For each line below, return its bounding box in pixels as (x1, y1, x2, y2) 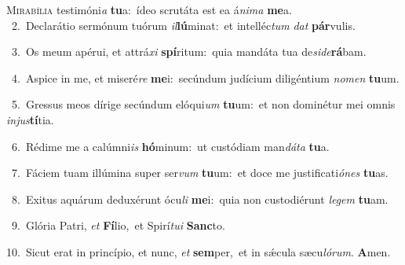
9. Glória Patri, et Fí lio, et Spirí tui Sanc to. (11, 217, 225, 234)
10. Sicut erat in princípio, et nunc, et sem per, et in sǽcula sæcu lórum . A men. (6, 243, 391, 259)
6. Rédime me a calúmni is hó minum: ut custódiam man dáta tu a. (11, 138, 330, 154)
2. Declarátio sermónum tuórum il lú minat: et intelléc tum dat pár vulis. (11, 17, 356, 33)
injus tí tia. (6, 111, 54, 127)
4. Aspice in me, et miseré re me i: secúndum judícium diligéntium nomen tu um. (11, 69, 400, 86)
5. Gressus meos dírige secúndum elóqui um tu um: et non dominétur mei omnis (11, 96, 396, 112)
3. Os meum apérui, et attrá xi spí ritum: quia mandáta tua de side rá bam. (11, 43, 367, 60)
